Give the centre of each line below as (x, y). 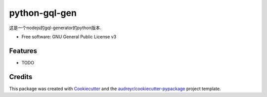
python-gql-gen (43, 13)
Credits (21, 77)
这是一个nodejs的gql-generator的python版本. (55, 28)
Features (23, 51)
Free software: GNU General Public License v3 (69, 37)
